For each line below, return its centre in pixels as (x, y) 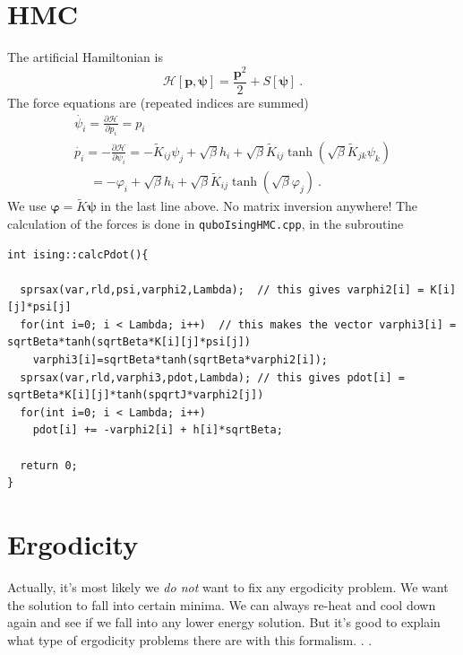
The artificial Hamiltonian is (85, 57)
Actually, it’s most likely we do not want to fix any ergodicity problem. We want (228, 586)
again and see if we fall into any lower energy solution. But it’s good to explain (224, 622)
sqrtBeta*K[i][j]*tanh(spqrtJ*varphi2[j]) (136, 395)
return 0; (49, 465)
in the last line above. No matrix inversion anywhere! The (259, 206)
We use (27, 206)
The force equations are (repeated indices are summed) (158, 102)
